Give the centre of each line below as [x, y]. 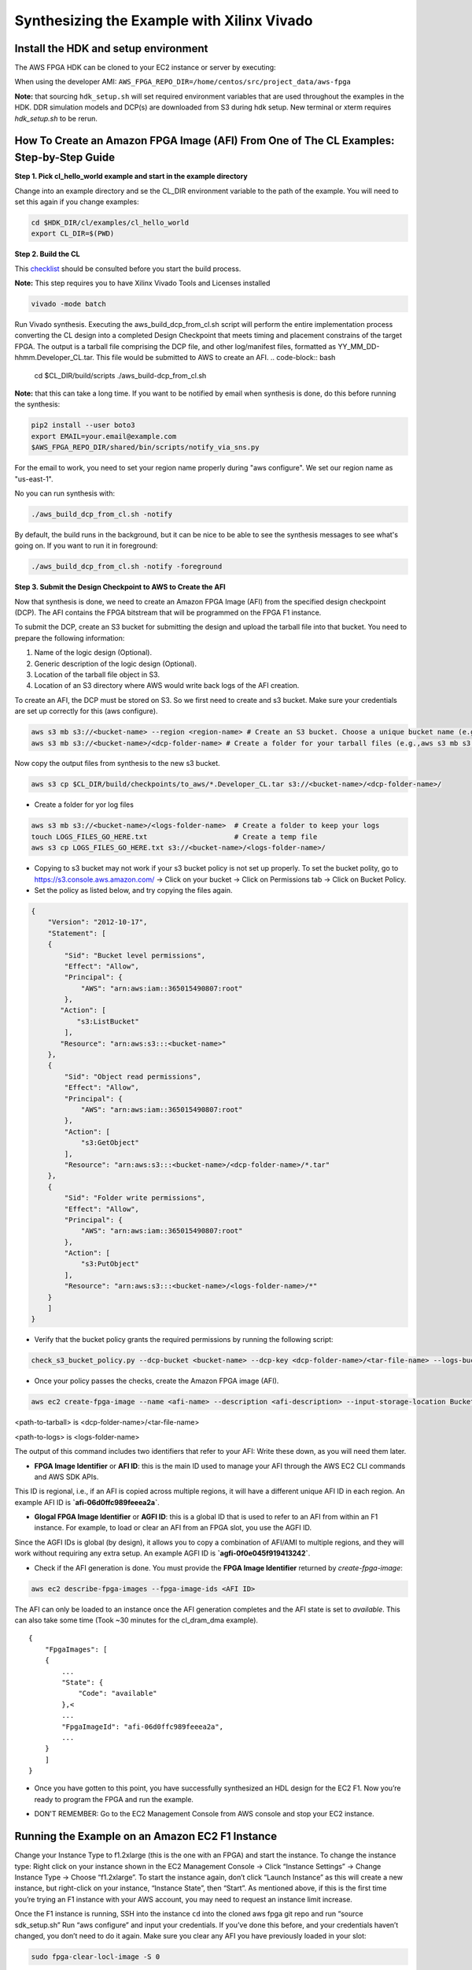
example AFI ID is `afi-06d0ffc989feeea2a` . [87, 1502]
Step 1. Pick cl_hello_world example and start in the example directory [131, 177]
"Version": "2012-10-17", [98, 922]
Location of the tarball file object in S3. [97, 675]
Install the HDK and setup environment [111, 48]
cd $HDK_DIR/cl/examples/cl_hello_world [110, 222]
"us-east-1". [34, 479]
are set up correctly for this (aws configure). [86, 711]
